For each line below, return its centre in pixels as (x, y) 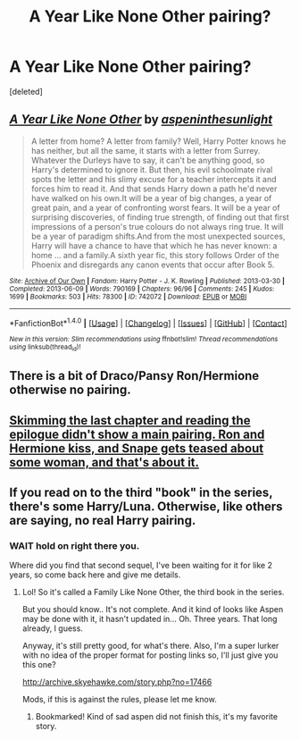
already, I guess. (52, 628)
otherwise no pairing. (70, 390)
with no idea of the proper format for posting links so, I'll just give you (150, 655)
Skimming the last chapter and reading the (130, 420)
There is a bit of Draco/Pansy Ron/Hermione (134, 376)
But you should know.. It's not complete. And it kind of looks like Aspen (153, 610)
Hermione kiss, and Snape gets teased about (137, 448)
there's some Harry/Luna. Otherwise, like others (146, 506)
